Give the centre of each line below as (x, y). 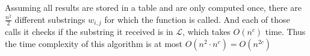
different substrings (50, 19)
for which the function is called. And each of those (197, 19)
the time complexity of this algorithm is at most (94, 43)
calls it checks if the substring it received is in (89, 32)
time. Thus (285, 32)
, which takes (206, 32)
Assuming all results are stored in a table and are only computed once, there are (153, 7)
